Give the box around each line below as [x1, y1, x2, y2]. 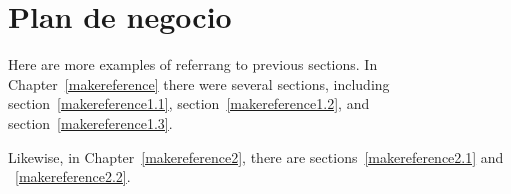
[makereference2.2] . [15, 166, 131, 187]
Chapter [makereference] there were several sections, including [8, 73, 390, 94]
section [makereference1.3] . [8, 112, 173, 133]
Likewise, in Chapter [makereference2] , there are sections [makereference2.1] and [8, 146, 504, 167]
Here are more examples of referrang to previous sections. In [8, 54, 378, 75]
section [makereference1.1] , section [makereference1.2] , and [8, 93, 370, 114]
